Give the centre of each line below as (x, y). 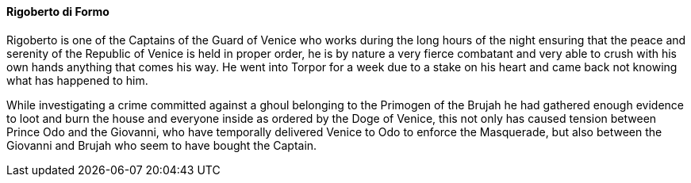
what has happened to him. (77, 80)
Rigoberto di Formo (58, 11)
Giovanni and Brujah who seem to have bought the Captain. (162, 145)
